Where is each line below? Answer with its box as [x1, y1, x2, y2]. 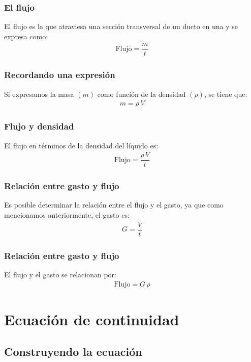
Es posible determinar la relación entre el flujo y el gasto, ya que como [4, 199, 224, 210]
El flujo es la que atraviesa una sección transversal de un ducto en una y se [4, 21, 238, 32]
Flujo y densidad [4, 120, 74, 133]
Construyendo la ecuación [4, 344, 142, 359]
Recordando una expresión [4, 68, 115, 81]
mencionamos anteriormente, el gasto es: [4, 210, 130, 220]
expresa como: [4, 31, 48, 41]
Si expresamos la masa [4, 88, 74, 99]
